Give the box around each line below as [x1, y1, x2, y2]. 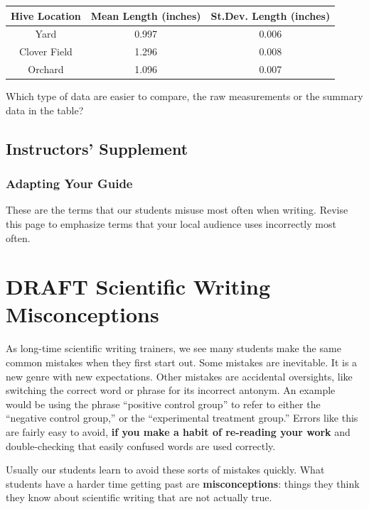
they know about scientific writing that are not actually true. [6, 490, 272, 505]
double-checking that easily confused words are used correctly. [6, 438, 276, 453]
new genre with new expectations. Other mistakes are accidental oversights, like [6, 368, 353, 383]
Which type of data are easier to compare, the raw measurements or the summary [6, 89, 363, 104]
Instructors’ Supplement [6, 137, 188, 159]
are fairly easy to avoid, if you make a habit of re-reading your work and [6, 424, 351, 439]
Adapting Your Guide [6, 175, 133, 192]
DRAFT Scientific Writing [6, 272, 271, 301]
